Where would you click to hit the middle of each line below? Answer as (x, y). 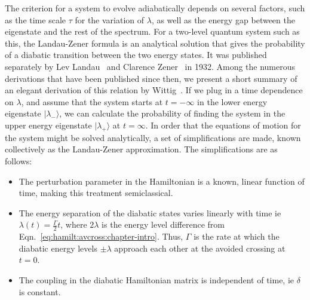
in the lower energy (232, 101)
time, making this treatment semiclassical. (96, 193)
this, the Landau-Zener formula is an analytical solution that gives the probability (155, 43)
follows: (19, 160)
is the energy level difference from (163, 224)
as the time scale (36, 19)
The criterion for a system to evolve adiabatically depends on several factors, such (155, 8)
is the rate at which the (237, 236)
